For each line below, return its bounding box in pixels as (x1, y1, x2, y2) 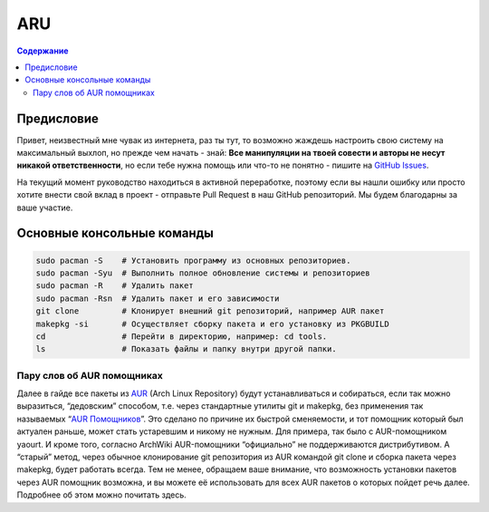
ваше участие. (16, 202, 73, 213)
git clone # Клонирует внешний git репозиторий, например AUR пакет (35, 306, 385, 316)
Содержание (16, 45, 69, 56)
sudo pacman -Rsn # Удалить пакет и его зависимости (35, 293, 280, 304)
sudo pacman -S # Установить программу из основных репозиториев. (35, 255, 351, 266)
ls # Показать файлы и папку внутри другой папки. (35, 344, 337, 354)
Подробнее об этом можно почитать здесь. (16, 489, 187, 500)
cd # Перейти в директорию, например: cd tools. (35, 331, 328, 342)
